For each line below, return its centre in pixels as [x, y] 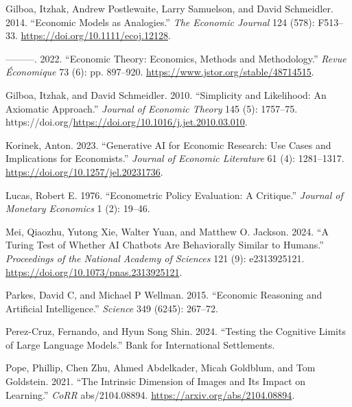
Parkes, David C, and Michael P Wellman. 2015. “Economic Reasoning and [164, 295]
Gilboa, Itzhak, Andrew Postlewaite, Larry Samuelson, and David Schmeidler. [169, 8]
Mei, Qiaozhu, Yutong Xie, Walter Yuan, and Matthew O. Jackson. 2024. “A [167, 231]
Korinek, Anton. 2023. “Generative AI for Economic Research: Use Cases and [168, 144]
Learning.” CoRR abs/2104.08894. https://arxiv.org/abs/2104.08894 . [150, 394]
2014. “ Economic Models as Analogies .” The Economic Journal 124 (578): [160, 22]
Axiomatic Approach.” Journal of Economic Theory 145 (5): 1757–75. [152, 108]
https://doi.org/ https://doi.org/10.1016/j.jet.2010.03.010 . [127, 122]
